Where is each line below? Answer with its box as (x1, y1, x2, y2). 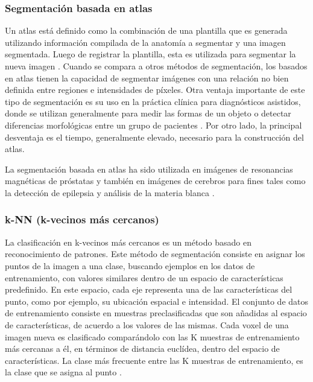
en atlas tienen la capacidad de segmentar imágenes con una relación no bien (5, 71, 289, 84)
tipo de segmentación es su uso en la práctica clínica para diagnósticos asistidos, (5, 95, 301, 107)
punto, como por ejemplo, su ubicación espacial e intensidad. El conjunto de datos (5, 294, 309, 307)
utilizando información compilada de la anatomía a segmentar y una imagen (5, 36, 286, 48)
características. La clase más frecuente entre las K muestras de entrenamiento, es (5, 354, 303, 366)
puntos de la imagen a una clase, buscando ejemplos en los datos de (5, 259, 255, 272)
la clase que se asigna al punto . (5, 366, 122, 378)
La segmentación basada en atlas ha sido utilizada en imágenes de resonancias (5, 162, 293, 175)
